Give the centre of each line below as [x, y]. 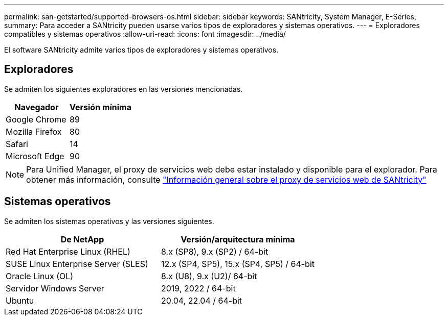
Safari [17, 144]
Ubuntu [20, 300]
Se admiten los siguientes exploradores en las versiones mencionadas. [124, 89]
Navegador [37, 107]
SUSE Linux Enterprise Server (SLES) [77, 264]
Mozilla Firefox [34, 131]
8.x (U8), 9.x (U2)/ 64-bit [209, 276]
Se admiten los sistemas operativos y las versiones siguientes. [109, 221]
